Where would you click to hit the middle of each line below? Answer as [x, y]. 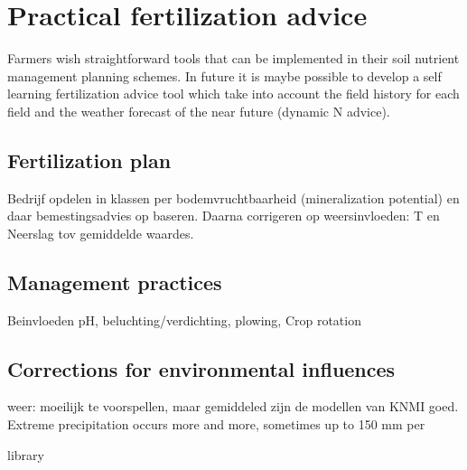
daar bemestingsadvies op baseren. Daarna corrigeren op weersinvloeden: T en [224, 216]
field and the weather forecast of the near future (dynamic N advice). [199, 111]
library [26, 454]
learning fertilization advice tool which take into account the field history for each [233, 94]
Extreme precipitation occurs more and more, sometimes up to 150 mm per [216, 424]
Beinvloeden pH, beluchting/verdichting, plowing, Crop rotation [184, 320]
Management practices [115, 282]
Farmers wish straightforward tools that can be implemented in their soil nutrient [233, 58]
